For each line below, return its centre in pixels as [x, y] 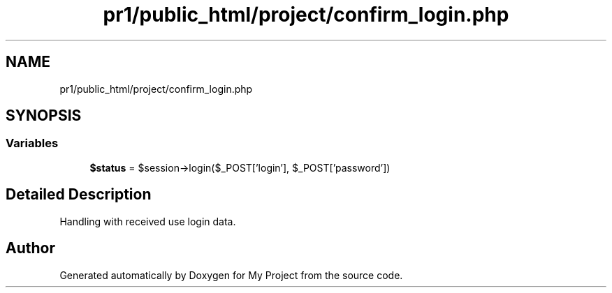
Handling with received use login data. [148, 221]
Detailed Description [79, 195]
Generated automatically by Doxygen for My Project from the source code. [231, 275]
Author [30, 248]
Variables [32, 143]
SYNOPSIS [44, 116]
